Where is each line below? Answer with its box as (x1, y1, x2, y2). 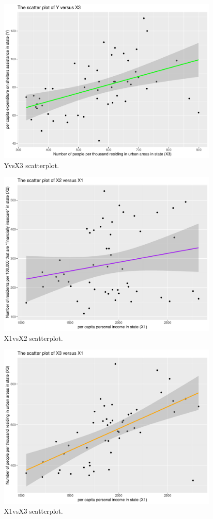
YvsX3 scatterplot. (4, 160, 59, 170)
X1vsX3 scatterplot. (4, 505, 63, 516)
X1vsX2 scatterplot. (4, 333, 63, 343)
